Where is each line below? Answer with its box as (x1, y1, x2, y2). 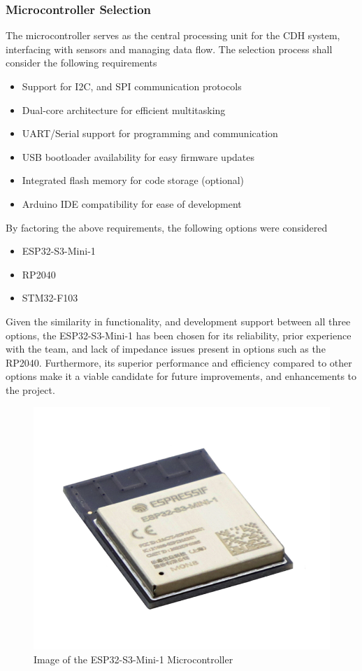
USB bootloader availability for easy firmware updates (22, 149, 255, 164)
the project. (6, 382, 55, 397)
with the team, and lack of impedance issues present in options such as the (6, 341, 326, 356)
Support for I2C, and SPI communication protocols (22, 79, 242, 93)
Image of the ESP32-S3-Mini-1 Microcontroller (34, 651, 233, 666)
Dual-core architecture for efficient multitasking (22, 102, 226, 117)
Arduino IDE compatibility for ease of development (22, 196, 242, 211)
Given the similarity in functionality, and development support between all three (6, 313, 351, 328)
